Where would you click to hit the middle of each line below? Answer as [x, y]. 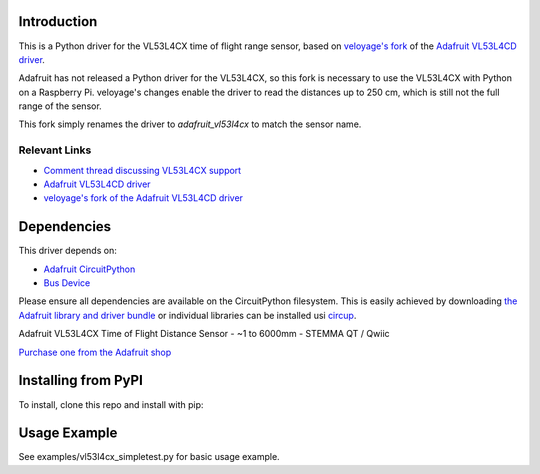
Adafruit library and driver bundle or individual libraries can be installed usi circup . [187, 315]
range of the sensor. [60, 106]
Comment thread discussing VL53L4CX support [142, 170]
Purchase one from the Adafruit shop [95, 352]
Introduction [58, 21]
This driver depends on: [67, 251]
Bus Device [67, 283]
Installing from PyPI [81, 380]
